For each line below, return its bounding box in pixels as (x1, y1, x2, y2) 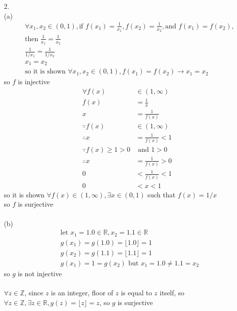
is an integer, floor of (51, 287, 113, 297)
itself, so (159, 287, 185, 297)
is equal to (121, 287, 152, 297)
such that (147, 189, 175, 199)
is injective (18, 76, 50, 87)
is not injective (18, 268, 62, 278)
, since (24, 287, 43, 297)
